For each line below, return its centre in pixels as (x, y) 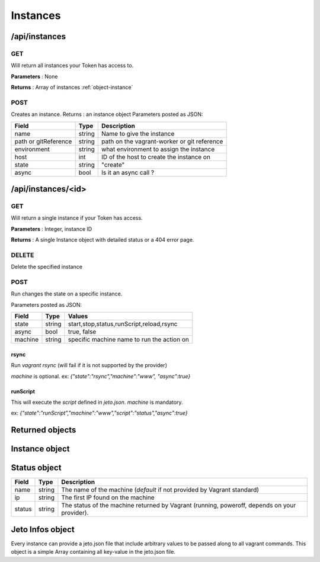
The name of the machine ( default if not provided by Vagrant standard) (160, 490)
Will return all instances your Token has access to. (72, 66)
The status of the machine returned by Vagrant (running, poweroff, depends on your (179, 505)
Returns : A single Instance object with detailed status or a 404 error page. (103, 240)
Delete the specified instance (47, 267)
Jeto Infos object (43, 529)
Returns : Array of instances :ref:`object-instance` (72, 87)
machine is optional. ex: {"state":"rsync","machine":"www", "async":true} (101, 376)
